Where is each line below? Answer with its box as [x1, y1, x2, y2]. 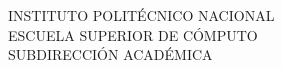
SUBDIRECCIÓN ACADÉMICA [8, 44, 213, 65]
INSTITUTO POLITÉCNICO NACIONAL [8, 5, 275, 25]
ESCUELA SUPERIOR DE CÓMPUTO [8, 24, 258, 45]
